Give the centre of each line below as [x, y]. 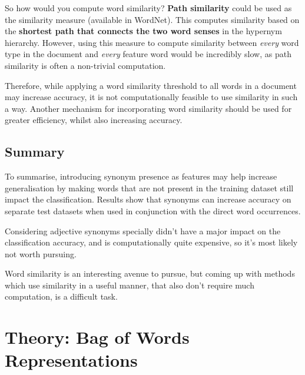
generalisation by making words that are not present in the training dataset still [149, 187]
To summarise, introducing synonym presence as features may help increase [141, 176]
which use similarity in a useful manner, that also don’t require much [130, 285]
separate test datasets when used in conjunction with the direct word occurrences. [153, 210]
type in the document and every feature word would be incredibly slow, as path [148, 54]
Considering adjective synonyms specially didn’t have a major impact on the [143, 230]
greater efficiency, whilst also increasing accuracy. [94, 120]
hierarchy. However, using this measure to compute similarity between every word [152, 42]
